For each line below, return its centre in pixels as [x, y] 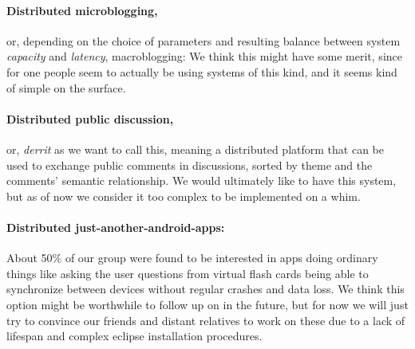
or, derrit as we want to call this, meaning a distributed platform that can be [195, 149]
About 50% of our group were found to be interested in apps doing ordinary [192, 258]
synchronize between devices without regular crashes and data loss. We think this [206, 289]
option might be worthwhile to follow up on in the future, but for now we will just [207, 304]
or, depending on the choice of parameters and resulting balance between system [204, 40]
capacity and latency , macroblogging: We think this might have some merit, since [204, 56]
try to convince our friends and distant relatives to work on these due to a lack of [206, 320]
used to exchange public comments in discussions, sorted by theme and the [190, 165]
